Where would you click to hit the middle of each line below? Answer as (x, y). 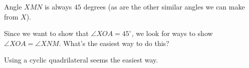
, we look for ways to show (172, 33)
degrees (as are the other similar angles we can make (164, 6)
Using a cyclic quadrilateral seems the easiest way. (81, 60)
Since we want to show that (46, 33)
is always (58, 6)
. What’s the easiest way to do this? (114, 43)
